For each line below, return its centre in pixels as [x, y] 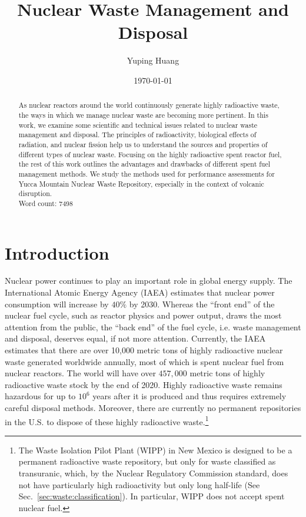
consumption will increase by [57, 304]
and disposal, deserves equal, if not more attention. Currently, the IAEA [135, 338]
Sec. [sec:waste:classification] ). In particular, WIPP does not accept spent [152, 496]
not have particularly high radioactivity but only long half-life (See [139, 484]
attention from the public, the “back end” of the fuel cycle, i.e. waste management [153, 327]
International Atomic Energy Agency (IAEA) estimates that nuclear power [140, 292]
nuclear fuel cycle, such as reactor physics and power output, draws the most [143, 315]
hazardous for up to [40, 396]
